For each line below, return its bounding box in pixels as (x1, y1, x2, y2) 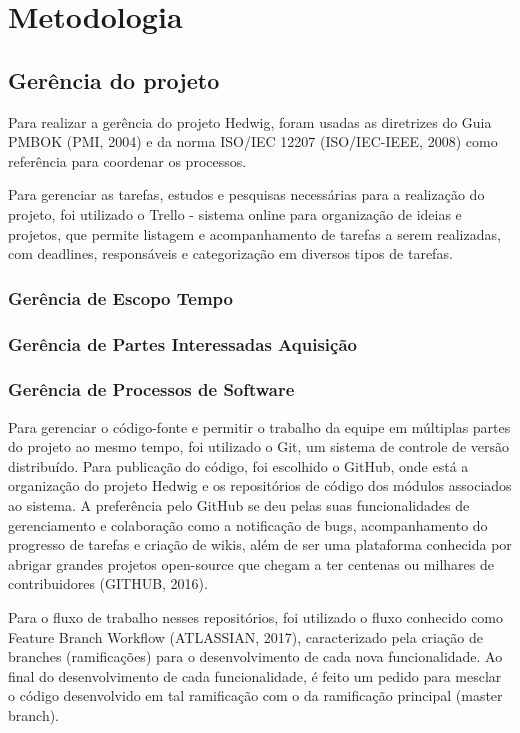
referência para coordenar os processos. (8, 150, 247, 171)
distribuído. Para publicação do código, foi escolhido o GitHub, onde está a (8, 455, 469, 476)
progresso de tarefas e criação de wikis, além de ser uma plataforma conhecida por (8, 534, 512, 555)
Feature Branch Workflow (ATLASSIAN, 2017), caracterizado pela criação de (8, 626, 483, 647)
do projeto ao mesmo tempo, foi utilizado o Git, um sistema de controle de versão (8, 436, 509, 457)
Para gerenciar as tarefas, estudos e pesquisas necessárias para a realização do (8, 184, 485, 205)
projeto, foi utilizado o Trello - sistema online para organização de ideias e (8, 203, 462, 224)
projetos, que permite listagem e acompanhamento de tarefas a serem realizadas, (8, 223, 501, 244)
